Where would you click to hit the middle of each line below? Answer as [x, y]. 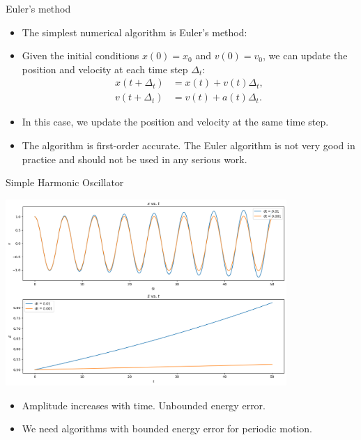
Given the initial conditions [80, 55]
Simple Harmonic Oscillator [65, 182]
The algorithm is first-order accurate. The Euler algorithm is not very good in [189, 145]
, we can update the [305, 55]
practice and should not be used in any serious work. [135, 159]
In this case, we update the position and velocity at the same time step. [175, 122]
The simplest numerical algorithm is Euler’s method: [135, 32]
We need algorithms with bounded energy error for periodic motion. [167, 428]
